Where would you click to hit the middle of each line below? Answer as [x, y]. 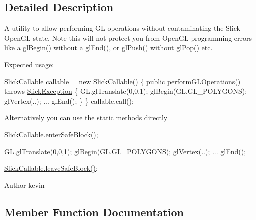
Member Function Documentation [94, 211]
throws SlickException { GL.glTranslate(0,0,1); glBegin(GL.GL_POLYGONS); [126, 91]
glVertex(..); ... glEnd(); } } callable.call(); [69, 101]
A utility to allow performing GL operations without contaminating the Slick [122, 28]
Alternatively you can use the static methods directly [86, 117]
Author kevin [24, 184]
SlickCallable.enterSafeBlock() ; [51, 134]
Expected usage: [29, 64]
